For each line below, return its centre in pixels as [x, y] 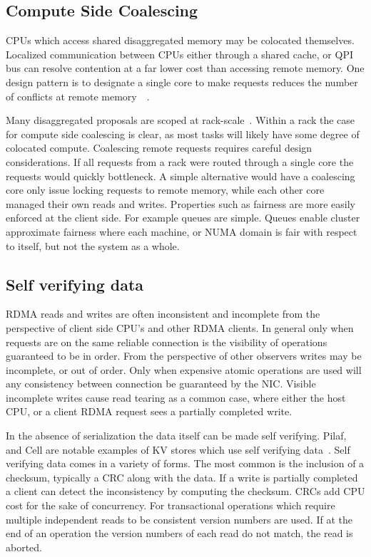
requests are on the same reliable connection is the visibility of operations [167, 342]
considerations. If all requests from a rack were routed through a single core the [180, 161]
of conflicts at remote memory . [78, 96]
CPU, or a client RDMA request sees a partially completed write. [149, 411]
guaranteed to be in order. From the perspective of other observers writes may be [184, 356]
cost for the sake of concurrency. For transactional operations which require [171, 505]
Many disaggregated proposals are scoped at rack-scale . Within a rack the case [181, 120]
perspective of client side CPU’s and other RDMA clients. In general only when [180, 327]
